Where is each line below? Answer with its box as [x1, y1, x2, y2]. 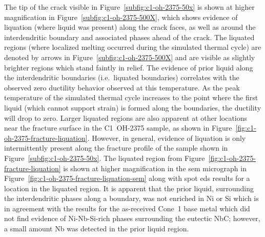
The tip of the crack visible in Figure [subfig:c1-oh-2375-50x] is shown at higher [4, 2, 255, 12]
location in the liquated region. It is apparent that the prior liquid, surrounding [4, 183, 254, 193]
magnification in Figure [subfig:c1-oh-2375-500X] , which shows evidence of [4, 11, 238, 22]
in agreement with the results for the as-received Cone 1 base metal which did [4, 203, 250, 213]
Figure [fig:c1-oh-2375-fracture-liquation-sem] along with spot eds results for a [4, 173, 250, 184]
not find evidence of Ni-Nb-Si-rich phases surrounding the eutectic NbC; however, [4, 213, 260, 224]
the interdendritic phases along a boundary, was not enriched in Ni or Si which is [4, 193, 259, 204]
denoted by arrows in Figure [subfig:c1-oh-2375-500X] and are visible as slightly [4, 51, 255, 62]
